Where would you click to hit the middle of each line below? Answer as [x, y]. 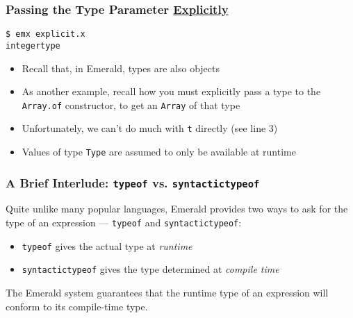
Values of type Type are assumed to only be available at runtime [159, 152]
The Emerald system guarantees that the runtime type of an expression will [167, 293]
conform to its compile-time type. [77, 306]
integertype [33, 45]
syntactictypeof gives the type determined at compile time [150, 269]
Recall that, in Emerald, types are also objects [121, 68]
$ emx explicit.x [46, 34]
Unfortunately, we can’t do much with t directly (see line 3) [150, 128]
